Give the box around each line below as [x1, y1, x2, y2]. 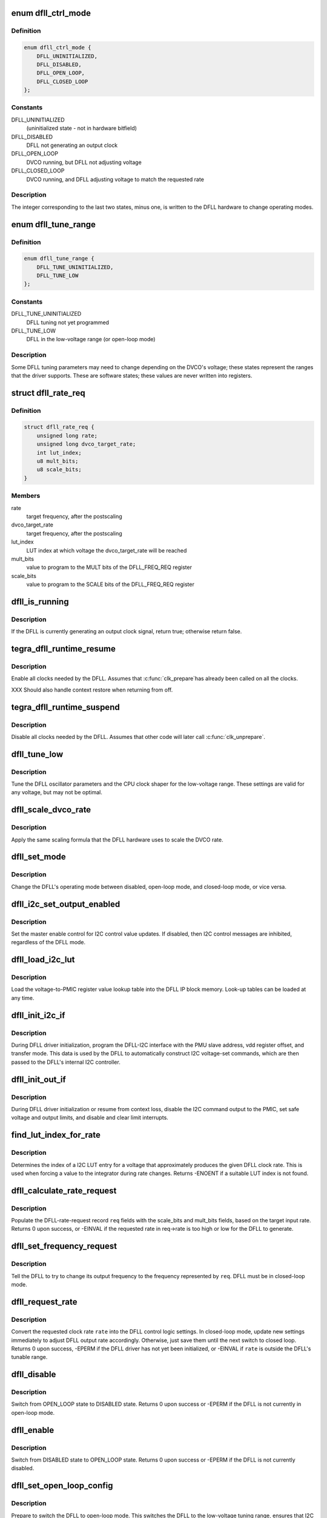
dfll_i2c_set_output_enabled [11, 899, 121, 909]
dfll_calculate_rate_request [11, 1185, 117, 1196]
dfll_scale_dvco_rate [11, 805, 91, 815]
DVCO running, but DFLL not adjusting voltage [26, 158, 142, 166]
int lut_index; [36, 449, 82, 456]
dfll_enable [11, 1424, 54, 1435]
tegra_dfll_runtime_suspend [11, 702, 121, 712]
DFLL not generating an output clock [26, 141, 118, 149]
